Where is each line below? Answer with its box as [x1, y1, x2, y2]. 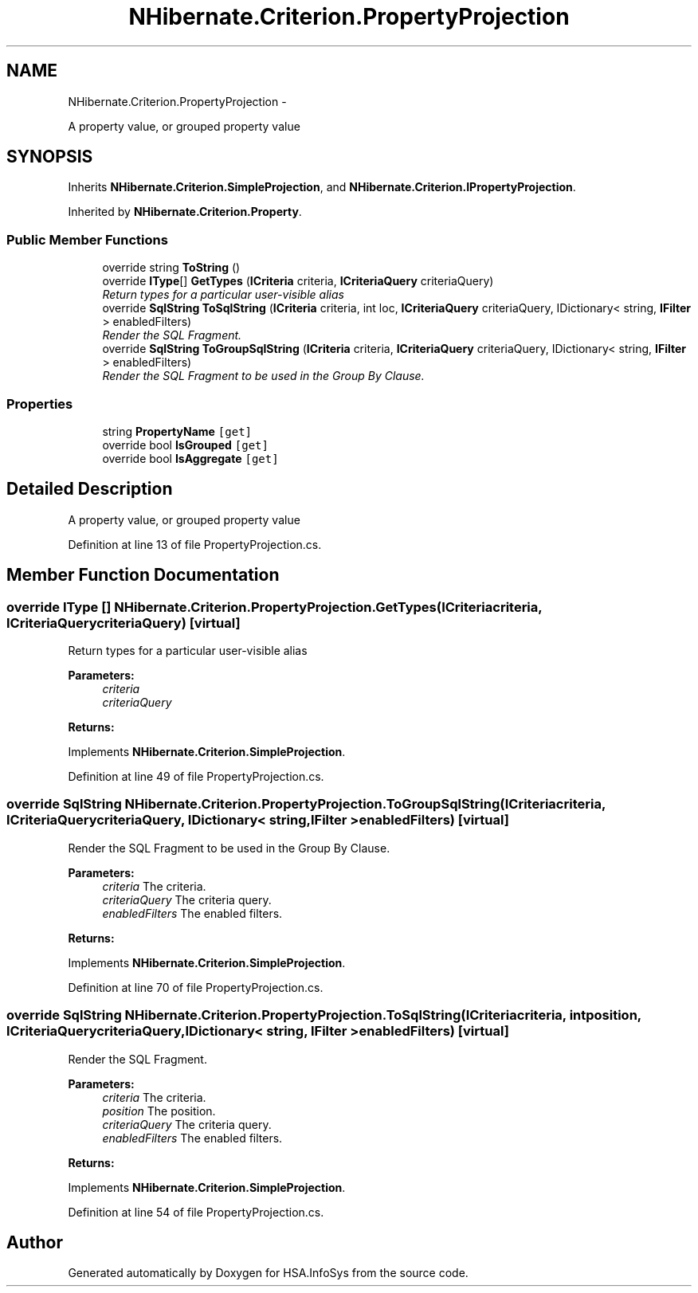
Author [6, 1232, 63, 1252]
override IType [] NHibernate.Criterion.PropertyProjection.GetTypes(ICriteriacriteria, [6, 598, 543, 615]
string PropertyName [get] [102, 424, 253, 438]
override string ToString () [102, 261, 241, 275]
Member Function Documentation [6, 565, 280, 586]
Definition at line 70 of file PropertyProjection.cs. [68, 980, 324, 994]
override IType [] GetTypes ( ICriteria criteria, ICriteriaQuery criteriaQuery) [102, 274, 494, 288]
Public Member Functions [6, 231, 168, 248]
